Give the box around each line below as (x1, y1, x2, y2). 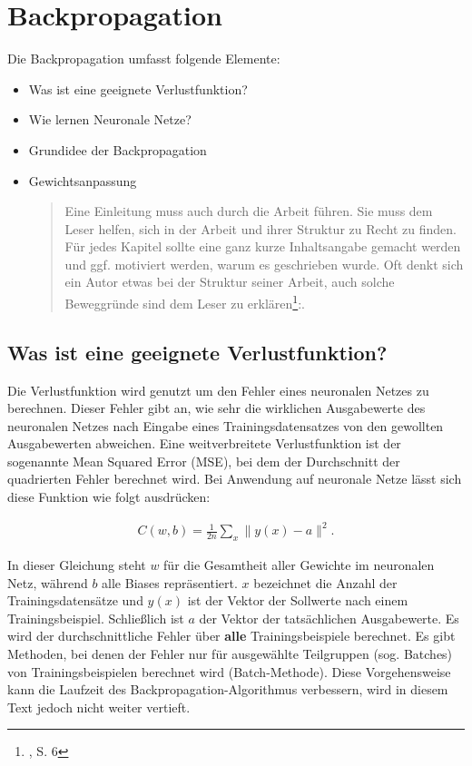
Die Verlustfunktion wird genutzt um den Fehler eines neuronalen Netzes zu (7, 380, 429, 399)
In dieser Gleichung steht (7, 555, 146, 574)
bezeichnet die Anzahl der (253, 573, 398, 592)
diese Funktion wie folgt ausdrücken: (7, 487, 211, 506)
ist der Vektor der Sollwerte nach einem (187, 591, 408, 610)
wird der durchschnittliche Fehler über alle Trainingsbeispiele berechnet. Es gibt (7, 626, 456, 645)
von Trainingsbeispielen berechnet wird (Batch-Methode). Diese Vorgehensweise (7, 662, 451, 681)
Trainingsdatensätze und (7, 591, 143, 610)
